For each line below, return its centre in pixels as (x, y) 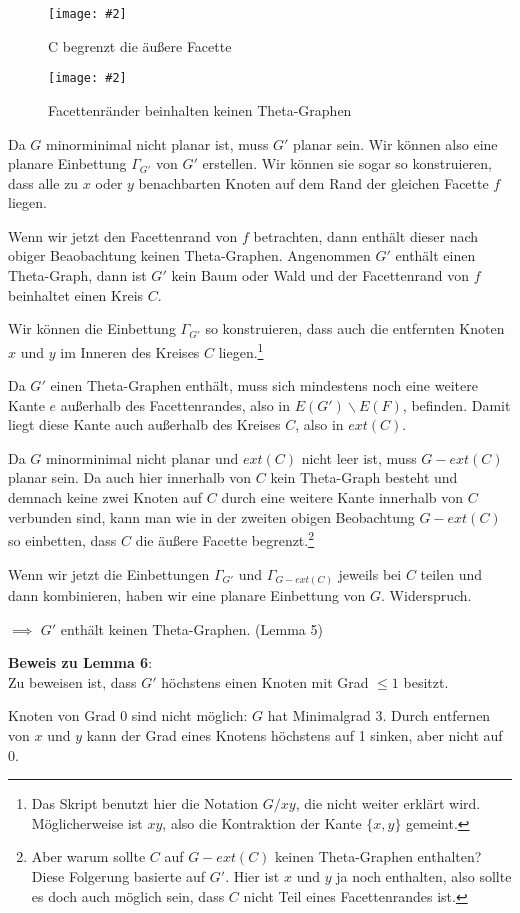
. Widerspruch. (426, 595)
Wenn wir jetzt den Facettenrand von (123, 235)
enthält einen (435, 255)
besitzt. (426, 681)
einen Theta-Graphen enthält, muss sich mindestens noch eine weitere (264, 385)
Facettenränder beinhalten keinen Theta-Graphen (200, 109)
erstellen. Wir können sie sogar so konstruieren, (347, 163)
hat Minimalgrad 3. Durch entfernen (379, 715)
